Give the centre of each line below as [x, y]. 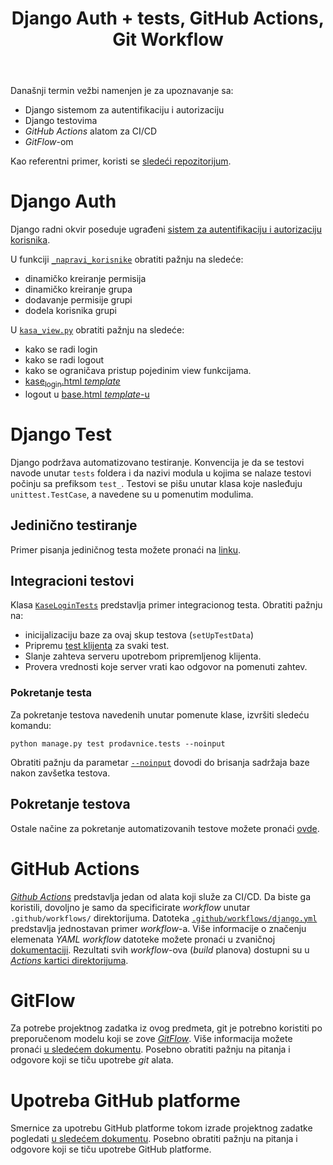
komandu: [31, 725]
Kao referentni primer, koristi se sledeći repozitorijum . [121, 161]
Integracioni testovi [72, 581]
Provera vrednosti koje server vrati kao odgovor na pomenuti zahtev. [166, 667]
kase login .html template [72, 382]
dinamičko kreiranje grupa [78, 289]
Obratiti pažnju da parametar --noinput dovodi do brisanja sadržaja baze [160, 762]
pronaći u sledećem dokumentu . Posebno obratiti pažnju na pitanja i [150, 1049]
